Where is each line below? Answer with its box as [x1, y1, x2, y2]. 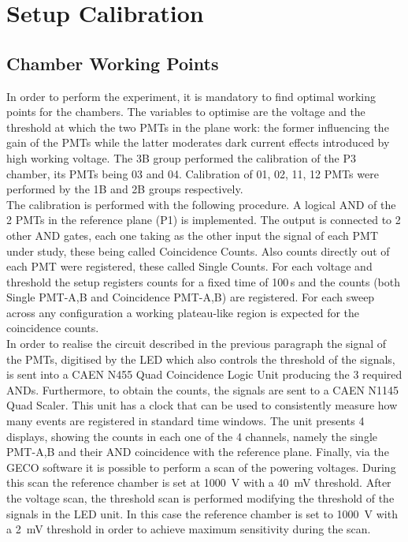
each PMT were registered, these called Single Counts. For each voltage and [6, 258, 373, 275]
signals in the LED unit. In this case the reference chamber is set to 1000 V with [6, 505, 398, 521]
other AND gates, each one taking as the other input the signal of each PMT [6, 226, 379, 243]
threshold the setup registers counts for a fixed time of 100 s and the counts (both [6, 273, 401, 290]
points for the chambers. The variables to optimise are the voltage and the [6, 103, 365, 120]
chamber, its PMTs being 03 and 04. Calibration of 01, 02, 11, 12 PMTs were [6, 165, 379, 181]
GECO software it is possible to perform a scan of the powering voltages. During [6, 458, 396, 475]
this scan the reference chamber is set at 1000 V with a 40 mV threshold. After [6, 474, 391, 491]
